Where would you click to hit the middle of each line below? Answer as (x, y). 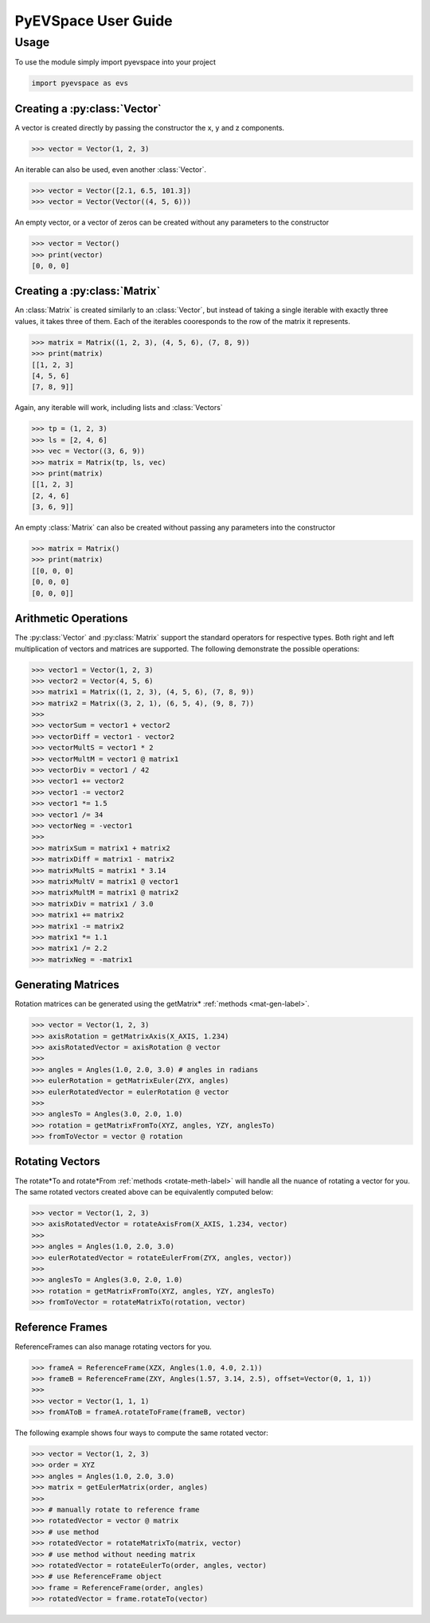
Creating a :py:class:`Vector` (88, 109)
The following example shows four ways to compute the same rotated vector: (141, 1433)
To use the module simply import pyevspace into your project (115, 62)
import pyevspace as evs (80, 83)
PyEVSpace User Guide (94, 21)
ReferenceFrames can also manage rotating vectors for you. (113, 1347)
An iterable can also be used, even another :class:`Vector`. (111, 169)
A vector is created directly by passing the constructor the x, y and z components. (150, 127)
